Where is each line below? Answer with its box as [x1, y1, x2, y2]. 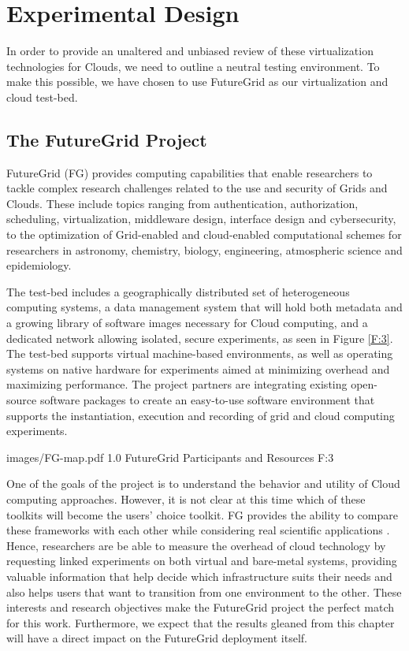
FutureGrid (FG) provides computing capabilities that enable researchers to [6, 164, 373, 180]
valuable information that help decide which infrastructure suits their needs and [6, 567, 392, 584]
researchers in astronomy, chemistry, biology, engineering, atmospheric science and [6, 241, 403, 258]
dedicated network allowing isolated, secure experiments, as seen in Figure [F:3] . [6, 329, 393, 346]
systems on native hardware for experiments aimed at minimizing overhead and [6, 360, 390, 377]
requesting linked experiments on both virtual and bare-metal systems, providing [6, 552, 397, 569]
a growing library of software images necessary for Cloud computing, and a [6, 314, 368, 331]
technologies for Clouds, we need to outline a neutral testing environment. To [6, 58, 380, 74]
